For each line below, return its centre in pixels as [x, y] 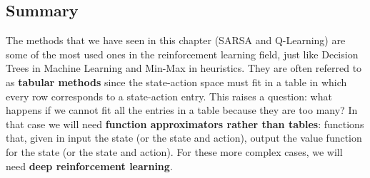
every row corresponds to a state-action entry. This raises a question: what [169, 96]
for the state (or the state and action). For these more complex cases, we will [174, 151]
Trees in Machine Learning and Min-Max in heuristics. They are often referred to [184, 68]
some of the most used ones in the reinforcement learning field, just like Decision [182, 54]
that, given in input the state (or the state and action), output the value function [184, 138]
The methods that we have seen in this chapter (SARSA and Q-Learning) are [176, 40]
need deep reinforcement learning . [89, 166]
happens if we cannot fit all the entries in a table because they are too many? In [182, 110]
